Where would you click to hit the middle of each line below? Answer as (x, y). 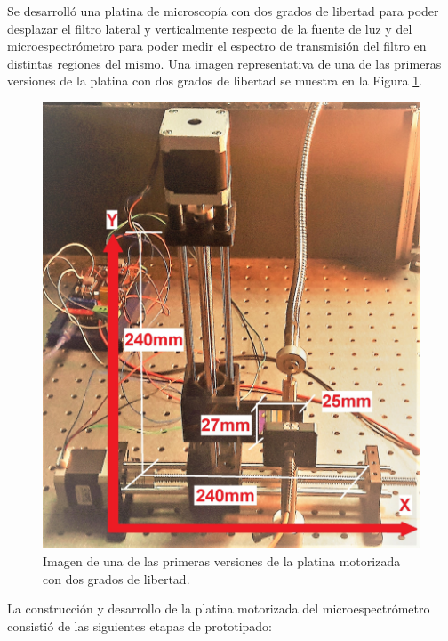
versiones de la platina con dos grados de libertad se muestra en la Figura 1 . (215, 81)
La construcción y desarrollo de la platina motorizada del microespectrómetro (219, 609)
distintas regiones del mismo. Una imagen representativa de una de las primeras (224, 63)
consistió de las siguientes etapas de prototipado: (140, 625)
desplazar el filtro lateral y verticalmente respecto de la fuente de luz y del (210, 28)
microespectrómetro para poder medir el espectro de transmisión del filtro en (217, 46)
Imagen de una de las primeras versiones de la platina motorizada (222, 560)
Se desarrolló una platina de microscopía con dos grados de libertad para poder (223, 11)
